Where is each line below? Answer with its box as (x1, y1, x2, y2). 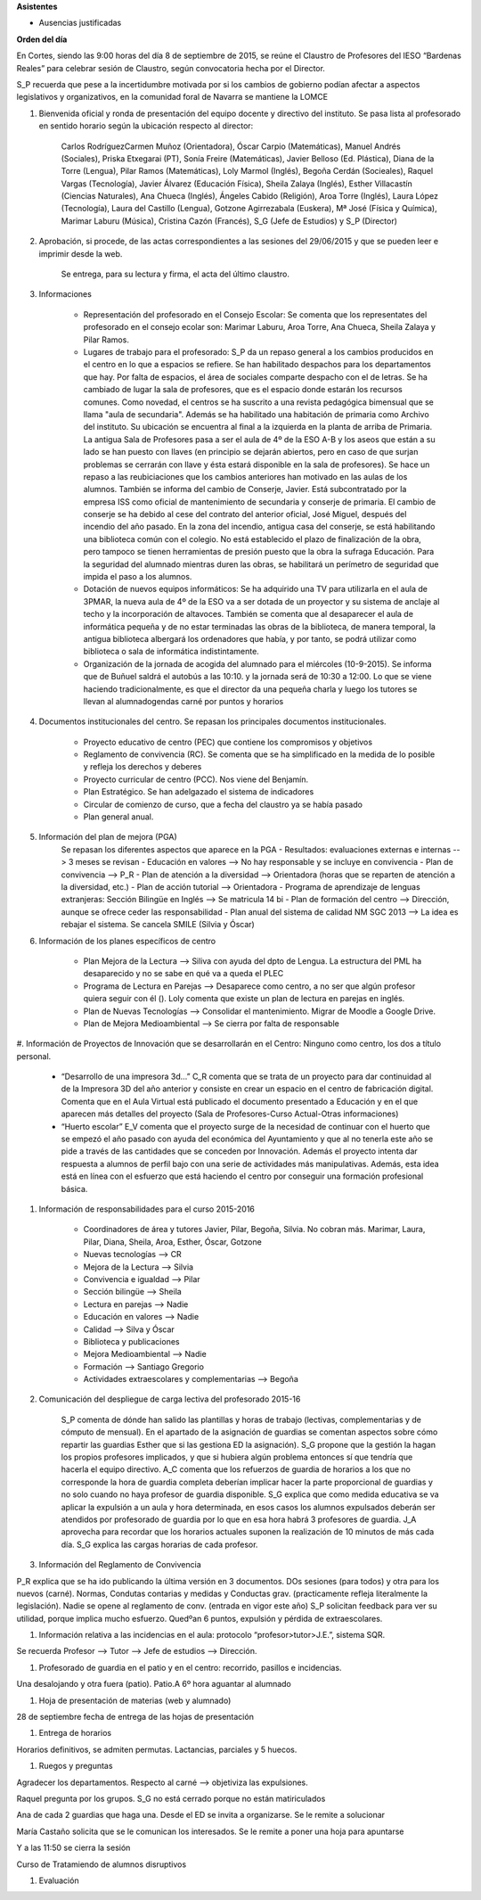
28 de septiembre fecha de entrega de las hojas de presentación (16, 1712, 254, 1723)
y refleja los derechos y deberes (83, 761, 202, 772)
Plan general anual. (83, 811, 154, 822)
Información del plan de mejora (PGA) (38, 832, 177, 843)
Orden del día (16, 34, 68, 45)
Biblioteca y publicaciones (83, 1336, 180, 1346)
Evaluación (38, 1875, 79, 1886)
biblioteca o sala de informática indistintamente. (83, 646, 260, 657)
